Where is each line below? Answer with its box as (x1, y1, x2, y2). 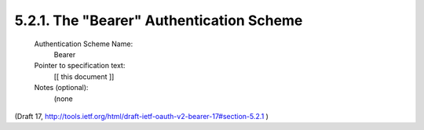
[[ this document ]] (53, 71, 115, 81)
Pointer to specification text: (34, 61, 126, 70)
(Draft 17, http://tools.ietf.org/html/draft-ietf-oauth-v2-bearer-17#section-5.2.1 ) (14, 111, 269, 121)
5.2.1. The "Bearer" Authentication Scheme (14, 12, 303, 29)
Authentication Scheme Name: (34, 39, 133, 49)
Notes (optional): (34, 83, 89, 92)
